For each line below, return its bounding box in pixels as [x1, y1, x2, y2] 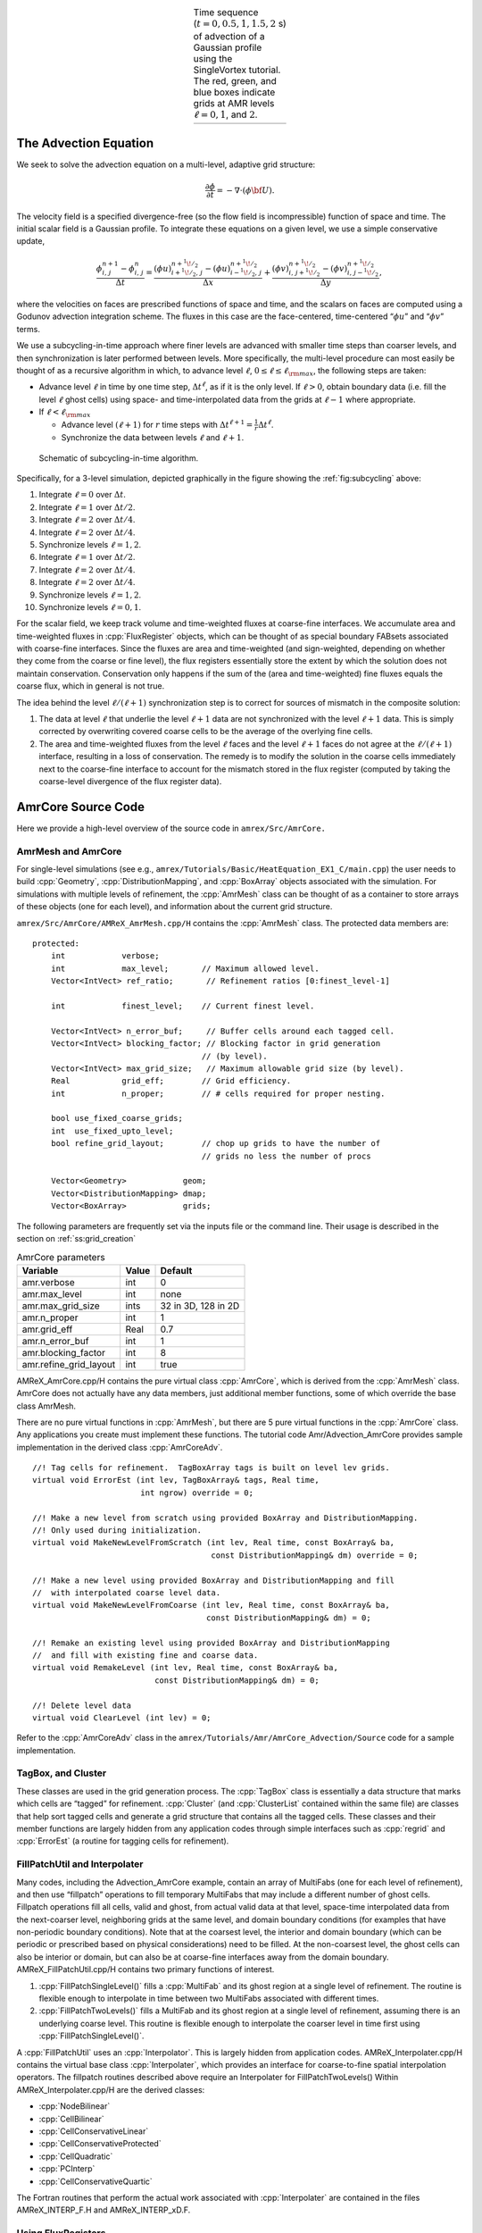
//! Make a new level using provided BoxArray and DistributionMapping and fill [32, 1575, 395, 1585]
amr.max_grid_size [21, 1300, 100, 1312]
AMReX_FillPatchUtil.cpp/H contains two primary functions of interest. [16, 1964, 275, 1975]
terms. [16, 323, 40, 334]
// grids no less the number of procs [201, 1150, 371, 1161]
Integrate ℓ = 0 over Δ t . [38, 489, 127, 500]
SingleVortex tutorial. [193, 63, 281, 76]
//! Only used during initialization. [32, 1526, 203, 1535]
